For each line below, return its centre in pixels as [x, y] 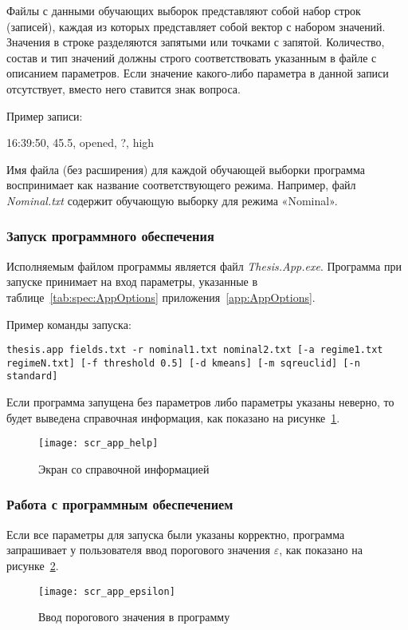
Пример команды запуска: [69, 324]
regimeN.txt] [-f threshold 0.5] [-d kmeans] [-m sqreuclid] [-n [183, 363]
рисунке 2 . [33, 565]
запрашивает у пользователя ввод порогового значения [138, 550]
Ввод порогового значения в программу [134, 617]
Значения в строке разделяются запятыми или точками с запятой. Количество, [196, 42]
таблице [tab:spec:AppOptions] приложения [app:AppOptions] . [161, 297]
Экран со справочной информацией [124, 468]
